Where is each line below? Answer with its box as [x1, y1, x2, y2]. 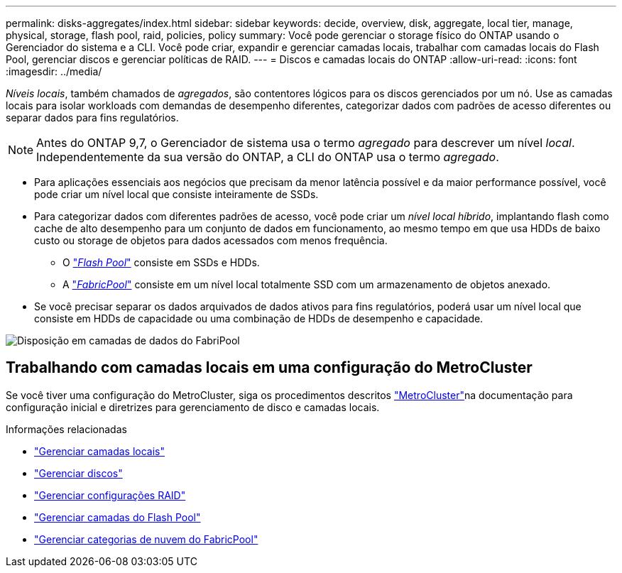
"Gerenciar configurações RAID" [34, 489, 186, 501]
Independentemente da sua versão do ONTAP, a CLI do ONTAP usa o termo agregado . [36, 150, 499, 164]
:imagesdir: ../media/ [6, 65, 102, 77]
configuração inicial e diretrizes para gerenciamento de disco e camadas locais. [6, 400, 380, 413]
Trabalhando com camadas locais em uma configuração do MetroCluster [6, 359, 533, 377]
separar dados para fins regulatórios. [6, 111, 179, 124]
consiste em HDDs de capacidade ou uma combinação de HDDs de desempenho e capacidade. [34, 312, 484, 324]
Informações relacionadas [6, 422, 127, 435]
